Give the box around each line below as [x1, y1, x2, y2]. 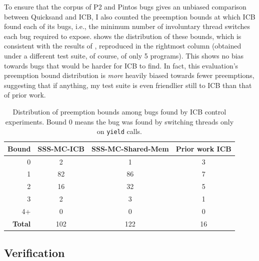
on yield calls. [96, 126, 142, 136]
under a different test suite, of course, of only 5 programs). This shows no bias [4, 50, 244, 60]
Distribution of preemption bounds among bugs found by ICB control [12, 106, 226, 116]
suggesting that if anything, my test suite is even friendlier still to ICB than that [4, 79, 252, 90]
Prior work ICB [175, 143, 231, 153]
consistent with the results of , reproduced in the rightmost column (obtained [4, 40, 241, 51]
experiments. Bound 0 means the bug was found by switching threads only [5, 116, 234, 126]
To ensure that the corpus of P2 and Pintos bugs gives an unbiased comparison [4, 1, 246, 11]
